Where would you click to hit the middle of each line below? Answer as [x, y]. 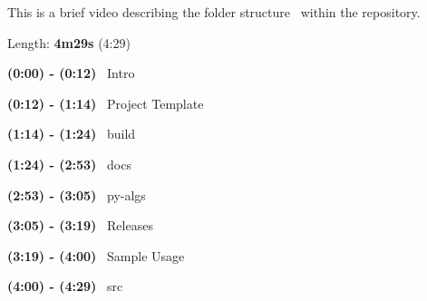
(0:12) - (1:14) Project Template [106, 103]
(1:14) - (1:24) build [72, 134]
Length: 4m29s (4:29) [69, 42]
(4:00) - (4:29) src [65, 286]
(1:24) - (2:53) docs [69, 164]
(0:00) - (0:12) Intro [71, 73]
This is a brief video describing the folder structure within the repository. [214, 12]
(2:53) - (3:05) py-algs [77, 194]
